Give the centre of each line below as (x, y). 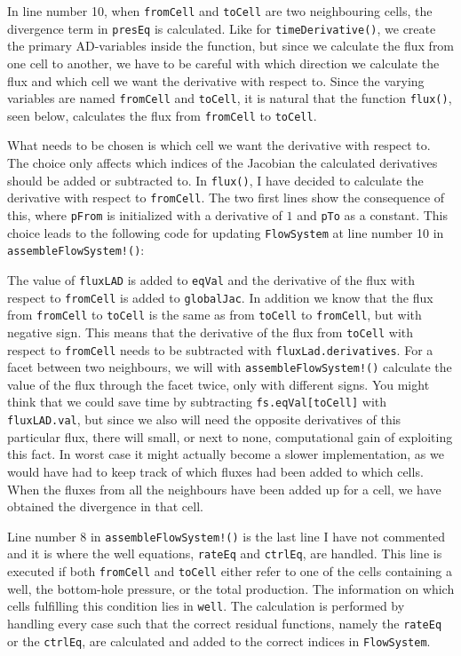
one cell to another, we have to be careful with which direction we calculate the (223, 63)
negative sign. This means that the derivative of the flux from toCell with (211, 332)
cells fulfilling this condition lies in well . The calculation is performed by (206, 606)
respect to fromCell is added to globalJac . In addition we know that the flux (220, 297)
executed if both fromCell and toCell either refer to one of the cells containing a (230, 571)
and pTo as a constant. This (373, 214)
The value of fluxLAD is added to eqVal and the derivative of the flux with (211, 279)
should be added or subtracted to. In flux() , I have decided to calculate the (215, 180)
